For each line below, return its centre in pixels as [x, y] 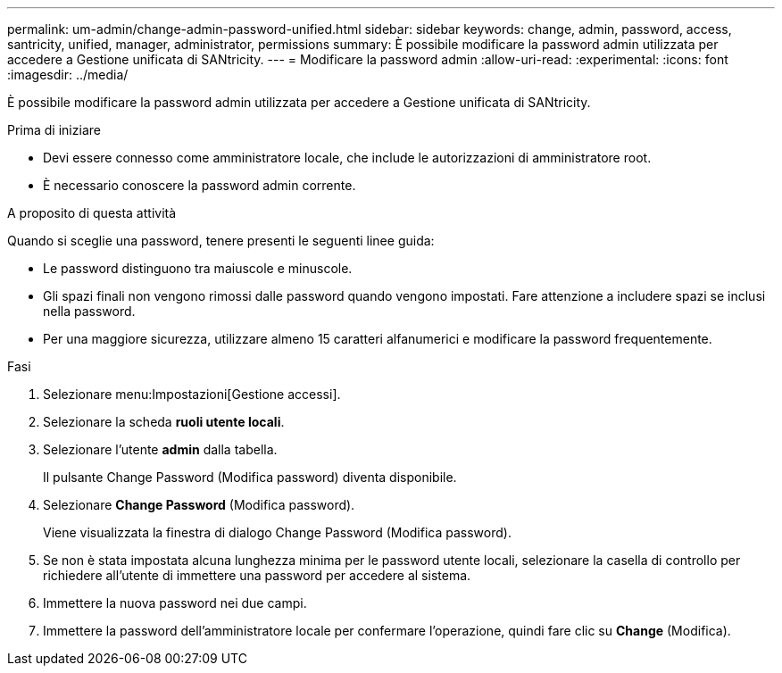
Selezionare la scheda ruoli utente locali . [164, 422]
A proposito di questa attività [92, 213]
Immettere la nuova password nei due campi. [175, 603]
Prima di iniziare [54, 130]
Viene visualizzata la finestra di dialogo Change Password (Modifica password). [277, 532]
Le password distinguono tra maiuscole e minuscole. [198, 268]
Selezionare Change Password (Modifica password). [199, 505]
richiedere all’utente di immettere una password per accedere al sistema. [257, 575]
